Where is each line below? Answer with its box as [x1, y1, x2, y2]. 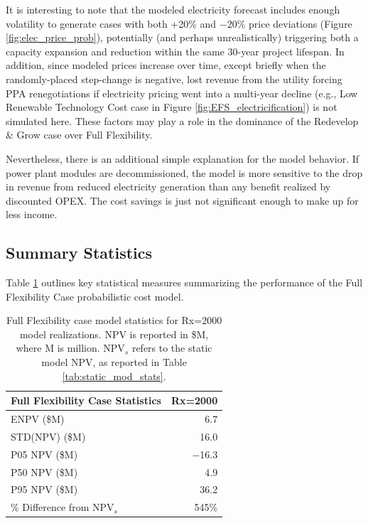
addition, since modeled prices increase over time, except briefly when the [6, 58, 326, 72]
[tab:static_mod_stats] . [62, 368, 166, 383]
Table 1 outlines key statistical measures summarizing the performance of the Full [6, 275, 363, 290]
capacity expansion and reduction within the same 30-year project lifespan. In [6, 43, 345, 58]
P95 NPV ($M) [11, 482, 78, 497]
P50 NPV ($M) [11, 464, 78, 479]
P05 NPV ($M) [11, 446, 78, 461]
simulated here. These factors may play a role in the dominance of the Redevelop [6, 113, 359, 128]
